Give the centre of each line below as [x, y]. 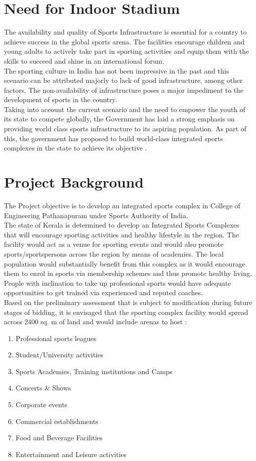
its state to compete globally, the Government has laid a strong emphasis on [119, 119]
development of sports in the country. [61, 99]
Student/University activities [59, 355]
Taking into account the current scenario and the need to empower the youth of [125, 109]
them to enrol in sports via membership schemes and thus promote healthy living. [128, 273]
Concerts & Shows [43, 388]
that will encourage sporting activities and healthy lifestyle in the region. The [122, 234]
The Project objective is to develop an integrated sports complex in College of [122, 205]
